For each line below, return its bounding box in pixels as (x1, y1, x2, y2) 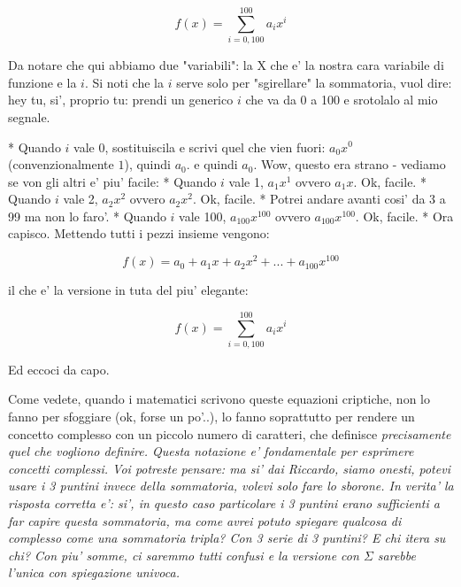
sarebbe (377, 545, 416, 564)
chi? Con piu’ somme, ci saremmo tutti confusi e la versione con (8, 545, 359, 564)
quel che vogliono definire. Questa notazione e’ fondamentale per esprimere (8, 442, 414, 460)
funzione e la (8, 73, 77, 91)
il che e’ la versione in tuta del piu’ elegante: (8, 281, 249, 299)
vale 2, (63, 189, 98, 208)
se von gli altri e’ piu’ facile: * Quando (8, 172, 217, 190)
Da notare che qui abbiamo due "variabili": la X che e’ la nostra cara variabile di (8, 56, 444, 74)
